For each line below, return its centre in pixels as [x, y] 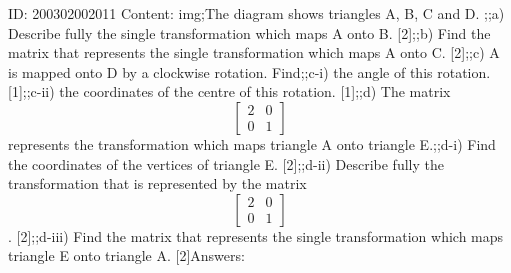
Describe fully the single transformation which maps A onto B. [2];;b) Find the [249, 32]
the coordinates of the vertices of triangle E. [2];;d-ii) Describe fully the [226, 163]
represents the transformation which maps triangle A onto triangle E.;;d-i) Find [252, 143]
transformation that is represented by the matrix [157, 183]
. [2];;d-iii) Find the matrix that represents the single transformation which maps [256, 235]
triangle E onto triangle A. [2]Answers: [126, 255]
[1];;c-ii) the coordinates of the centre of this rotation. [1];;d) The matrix [229, 91]
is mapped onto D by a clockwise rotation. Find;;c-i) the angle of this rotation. [249, 71]
